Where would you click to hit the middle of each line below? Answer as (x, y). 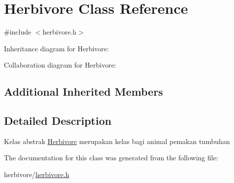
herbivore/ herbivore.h (37, 174)
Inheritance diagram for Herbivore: (56, 48)
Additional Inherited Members (84, 91)
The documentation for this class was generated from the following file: (111, 158)
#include (18, 32)
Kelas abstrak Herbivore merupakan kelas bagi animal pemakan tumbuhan (117, 141)
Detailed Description (58, 121)
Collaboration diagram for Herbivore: (60, 65)
